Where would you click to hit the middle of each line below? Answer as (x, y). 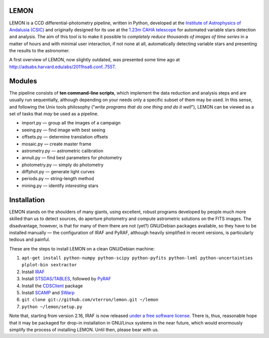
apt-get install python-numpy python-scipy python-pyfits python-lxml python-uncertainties (137, 258)
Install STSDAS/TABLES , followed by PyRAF (67, 279)
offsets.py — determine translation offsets (65, 137)
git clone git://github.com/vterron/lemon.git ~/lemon (90, 300)
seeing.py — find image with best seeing (64, 130)
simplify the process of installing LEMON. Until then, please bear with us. (84, 330)
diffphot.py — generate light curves (58, 172)
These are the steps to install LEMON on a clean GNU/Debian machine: (82, 248)
